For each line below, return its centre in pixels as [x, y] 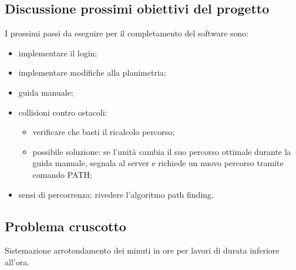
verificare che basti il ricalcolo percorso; [104, 132]
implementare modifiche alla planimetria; [92, 72]
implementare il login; [58, 53]
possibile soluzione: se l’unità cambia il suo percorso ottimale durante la [162, 151]
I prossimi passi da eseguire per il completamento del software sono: [127, 33]
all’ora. [17, 261]
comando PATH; [62, 174]
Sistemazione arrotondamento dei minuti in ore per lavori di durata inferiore [142, 250]
